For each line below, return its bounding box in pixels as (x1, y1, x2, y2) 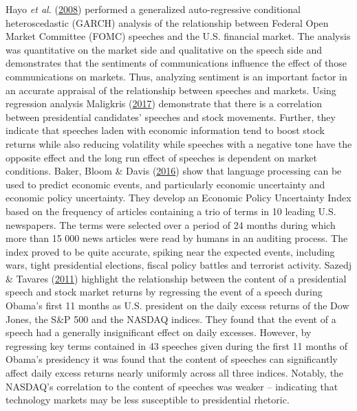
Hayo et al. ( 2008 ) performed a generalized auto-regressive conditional (6, 2, 301, 16)
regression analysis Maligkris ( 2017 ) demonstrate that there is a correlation (6, 96, 323, 111)
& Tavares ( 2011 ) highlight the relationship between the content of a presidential (6, 271, 347, 285)
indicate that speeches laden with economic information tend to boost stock (6, 123, 325, 137)
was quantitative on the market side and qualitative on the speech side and (6, 42, 322, 56)
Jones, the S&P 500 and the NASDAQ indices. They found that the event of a (6, 311, 336, 326)
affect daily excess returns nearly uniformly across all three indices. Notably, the (6, 366, 344, 380)
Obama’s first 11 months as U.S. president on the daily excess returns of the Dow (6, 298, 349, 313)
